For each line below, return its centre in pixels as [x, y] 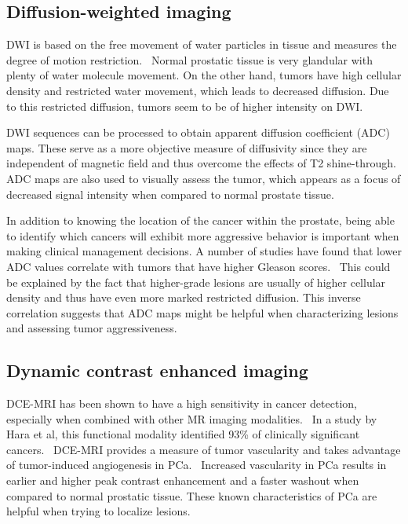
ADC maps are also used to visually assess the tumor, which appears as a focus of [204, 178]
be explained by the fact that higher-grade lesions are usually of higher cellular [196, 282]
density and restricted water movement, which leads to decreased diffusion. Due [198, 90]
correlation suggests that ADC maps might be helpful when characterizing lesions [202, 312]
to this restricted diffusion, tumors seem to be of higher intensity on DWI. [185, 106]
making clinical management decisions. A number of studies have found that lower [204, 251]
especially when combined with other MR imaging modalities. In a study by [192, 418]
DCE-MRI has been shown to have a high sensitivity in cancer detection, [182, 403]
